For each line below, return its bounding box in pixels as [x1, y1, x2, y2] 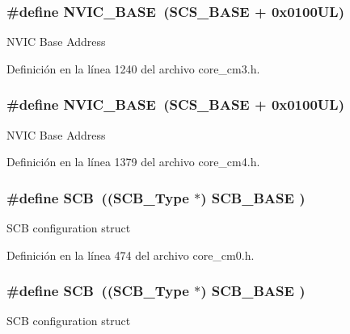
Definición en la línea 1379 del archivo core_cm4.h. [6, 153, 260, 170]
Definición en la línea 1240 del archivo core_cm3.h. [6, 60, 260, 77]
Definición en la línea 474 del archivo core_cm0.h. [6, 246, 255, 263]
